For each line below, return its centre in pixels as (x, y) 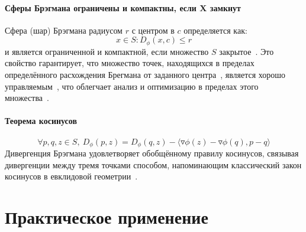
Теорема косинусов (41, 121)
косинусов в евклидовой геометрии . (71, 176)
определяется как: (215, 30)
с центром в (153, 30)
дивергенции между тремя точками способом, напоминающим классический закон (153, 164)
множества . (27, 98)
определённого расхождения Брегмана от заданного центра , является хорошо (145, 75)
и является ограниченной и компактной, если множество (107, 51)
